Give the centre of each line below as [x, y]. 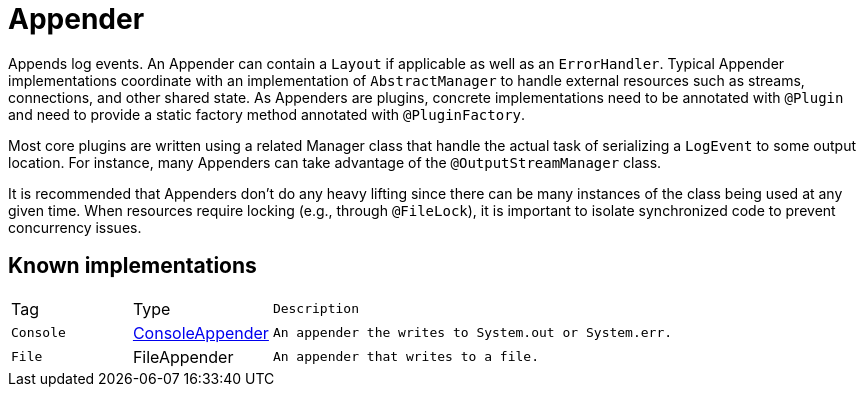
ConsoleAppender [200, 332]
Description [315, 309]
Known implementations [132, 266]
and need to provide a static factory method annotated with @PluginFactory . [267, 114]
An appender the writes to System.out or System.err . [472, 333]
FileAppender [183, 356]
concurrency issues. [75, 227]
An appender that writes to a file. [405, 357]
